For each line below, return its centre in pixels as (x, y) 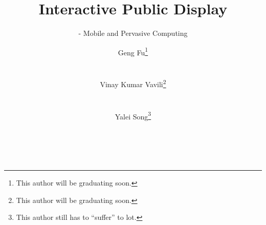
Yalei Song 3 (133, 115)
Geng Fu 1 (133, 51)
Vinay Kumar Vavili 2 (133, 83)
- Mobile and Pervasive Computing (133, 33)
